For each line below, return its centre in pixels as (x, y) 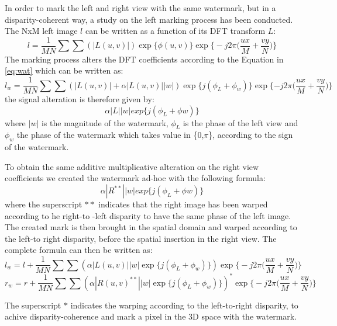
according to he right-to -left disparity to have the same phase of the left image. (148, 215)
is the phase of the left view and (240, 122)
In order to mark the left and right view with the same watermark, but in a (140, 8)
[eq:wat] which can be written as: (64, 70)
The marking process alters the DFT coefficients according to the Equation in (144, 59)
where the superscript (44, 204)
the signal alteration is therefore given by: (80, 99)
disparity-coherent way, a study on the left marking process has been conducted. (149, 19)
